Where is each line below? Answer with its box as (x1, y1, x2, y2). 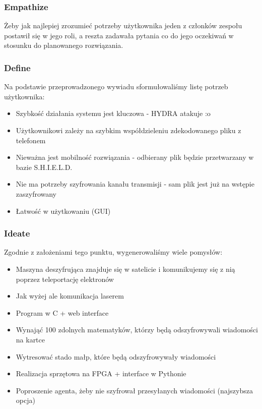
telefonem (16, 135, 46, 145)
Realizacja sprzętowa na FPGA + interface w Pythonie (16, 368, 186, 379)
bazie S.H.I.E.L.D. (16, 161, 73, 172)
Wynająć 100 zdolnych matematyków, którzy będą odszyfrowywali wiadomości (16, 324, 258, 335)
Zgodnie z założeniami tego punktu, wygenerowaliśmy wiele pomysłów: (4, 247, 223, 257)
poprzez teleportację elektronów (16, 273, 114, 284)
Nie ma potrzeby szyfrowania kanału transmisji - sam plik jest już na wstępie (16, 179, 254, 189)
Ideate (4, 227, 30, 240)
